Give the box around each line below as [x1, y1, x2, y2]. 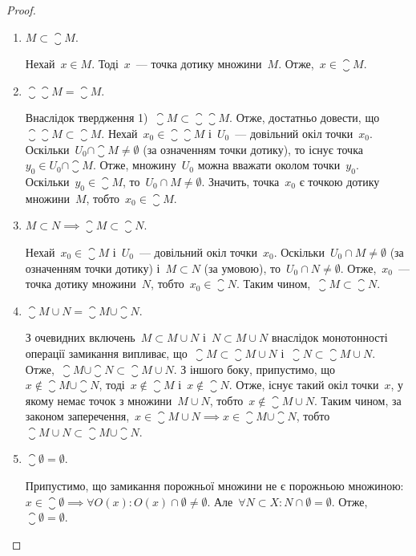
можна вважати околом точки [197, 156, 341, 173]
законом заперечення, [25, 408, 130, 424]
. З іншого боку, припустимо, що [173, 360, 335, 377]
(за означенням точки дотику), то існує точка [143, 140, 363, 157]
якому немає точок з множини [25, 392, 172, 408]
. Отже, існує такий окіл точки [228, 376, 379, 393]
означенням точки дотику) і [25, 259, 160, 276]
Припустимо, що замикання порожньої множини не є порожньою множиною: [25, 477, 404, 494]
